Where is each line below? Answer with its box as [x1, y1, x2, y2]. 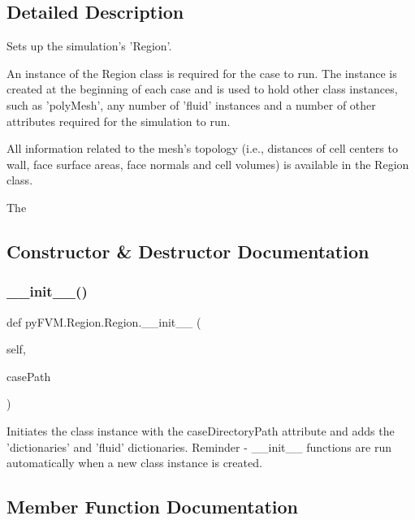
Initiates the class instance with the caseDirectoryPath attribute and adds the [6, 422, 395, 439]
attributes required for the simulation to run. [6, 112, 231, 129]
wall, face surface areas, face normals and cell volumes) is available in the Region [6, 155, 409, 172]
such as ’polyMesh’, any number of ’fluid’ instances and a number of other [6, 96, 376, 113]
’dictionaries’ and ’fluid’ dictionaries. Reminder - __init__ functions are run [6, 438, 391, 455]
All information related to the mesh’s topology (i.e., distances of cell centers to [6, 140, 398, 157]
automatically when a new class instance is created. [6, 454, 262, 471]
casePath [6, 367, 51, 384]
